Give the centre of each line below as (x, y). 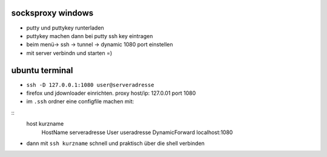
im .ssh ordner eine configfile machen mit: (80, 101)
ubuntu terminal (42, 70)
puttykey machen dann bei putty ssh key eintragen (90, 36)
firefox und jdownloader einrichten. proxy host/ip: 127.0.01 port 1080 (111, 93)
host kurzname (45, 124)
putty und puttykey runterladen (65, 28)
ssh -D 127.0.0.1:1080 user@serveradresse (90, 85)
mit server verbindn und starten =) (69, 53)
